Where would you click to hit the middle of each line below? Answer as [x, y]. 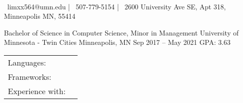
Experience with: [37, 91]
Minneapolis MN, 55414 [40, 16]
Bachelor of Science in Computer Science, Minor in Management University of [121, 32]
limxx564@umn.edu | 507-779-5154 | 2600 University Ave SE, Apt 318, [116, 6]
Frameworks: [30, 76]
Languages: [27, 62]
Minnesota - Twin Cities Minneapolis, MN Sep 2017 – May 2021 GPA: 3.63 [117, 42]
